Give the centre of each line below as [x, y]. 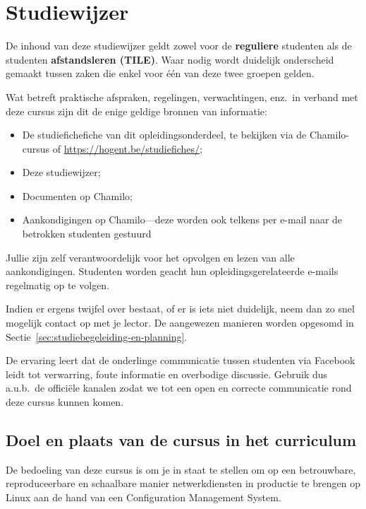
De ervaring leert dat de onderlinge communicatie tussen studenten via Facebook [181, 360]
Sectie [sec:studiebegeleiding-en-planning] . [97, 336]
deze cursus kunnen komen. [65, 402]
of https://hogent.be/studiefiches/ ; [127, 148]
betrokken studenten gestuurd [87, 234]
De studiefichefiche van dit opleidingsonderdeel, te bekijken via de [164, 135]
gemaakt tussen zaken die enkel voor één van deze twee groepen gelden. [160, 73]
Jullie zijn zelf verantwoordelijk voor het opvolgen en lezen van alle [150, 257]
